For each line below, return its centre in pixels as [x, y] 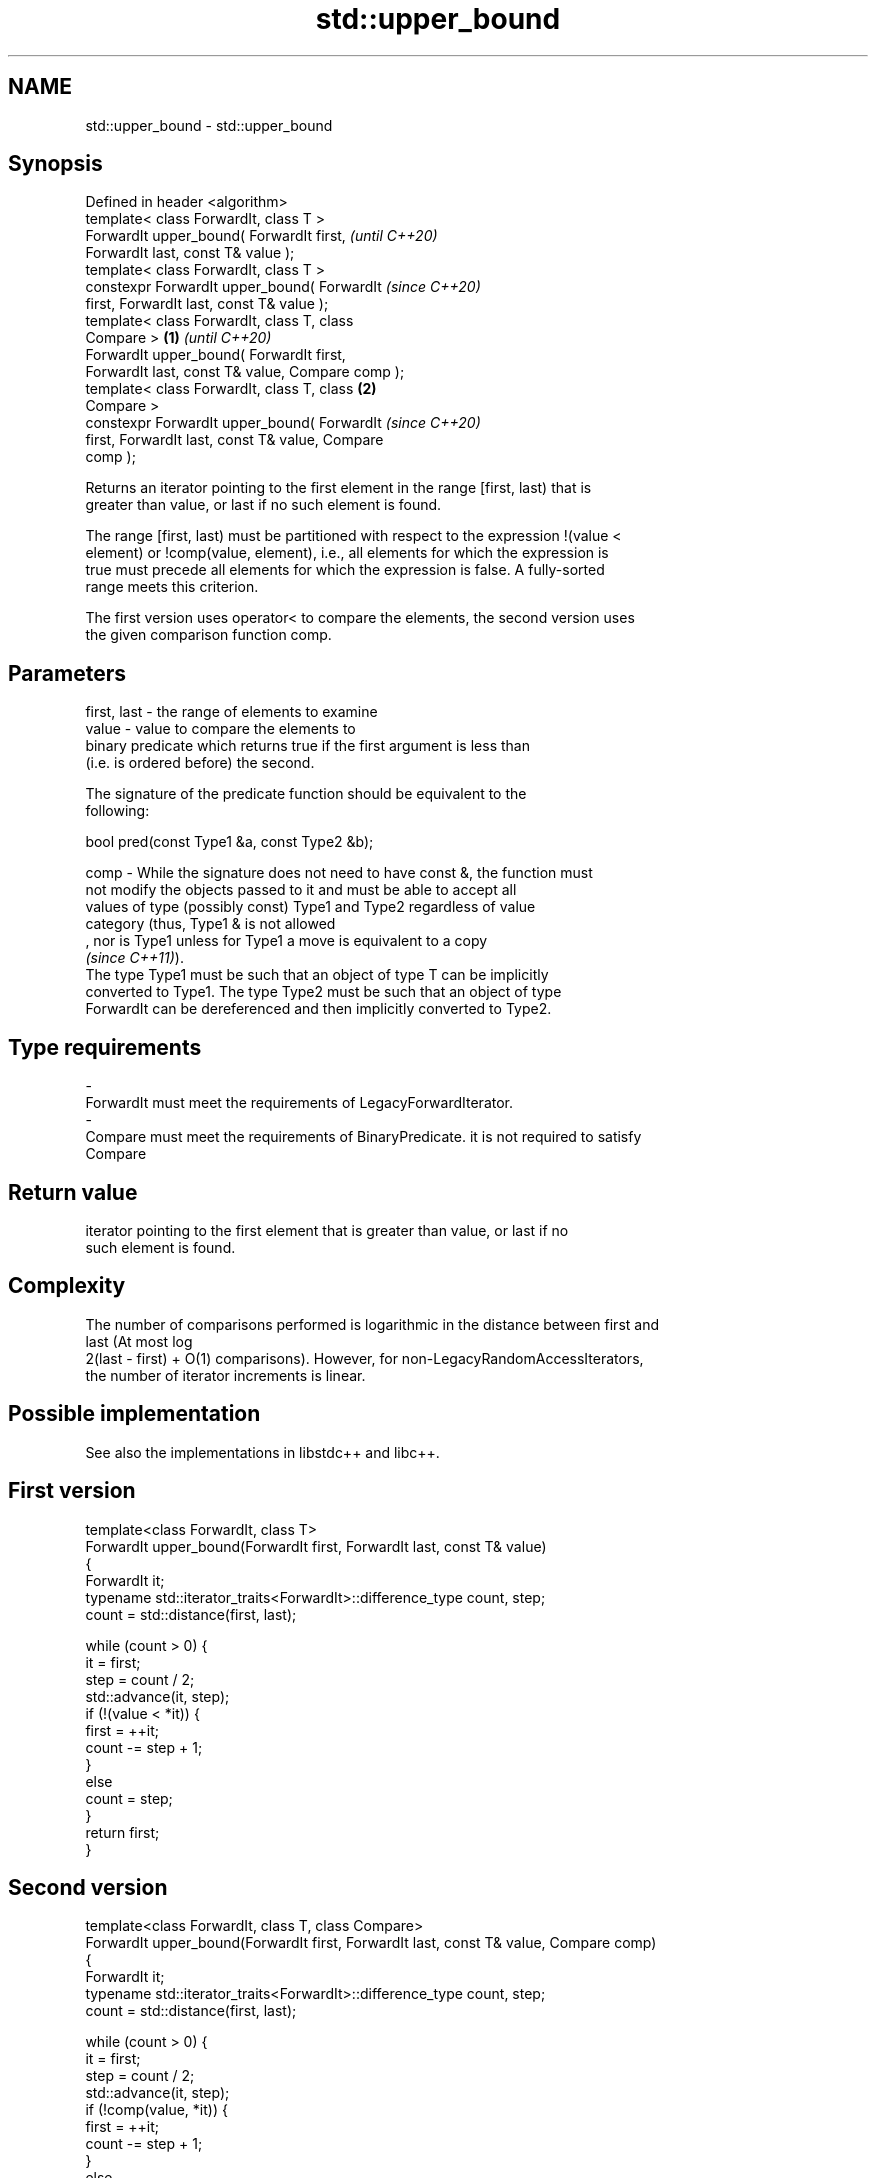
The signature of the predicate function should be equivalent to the [306, 794]
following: [117, 811]
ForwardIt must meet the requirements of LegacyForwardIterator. [299, 1103]
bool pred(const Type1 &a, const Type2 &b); [229, 842]
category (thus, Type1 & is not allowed [210, 924]
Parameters [67, 673]
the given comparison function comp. [208, 635]
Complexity [67, 1286]
